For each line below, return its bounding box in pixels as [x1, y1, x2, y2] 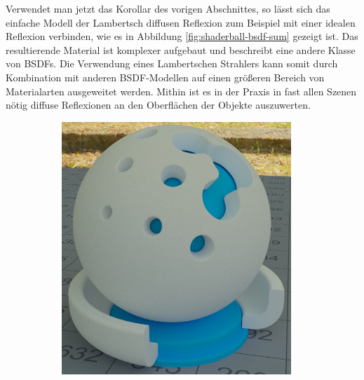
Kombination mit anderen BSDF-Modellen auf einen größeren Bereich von [6, 69, 325, 84]
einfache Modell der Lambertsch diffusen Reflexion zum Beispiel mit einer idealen [6, 15, 356, 29]
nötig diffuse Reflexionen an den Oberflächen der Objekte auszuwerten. [6, 97, 311, 112]
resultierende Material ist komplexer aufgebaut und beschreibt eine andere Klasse [6, 42, 356, 57]
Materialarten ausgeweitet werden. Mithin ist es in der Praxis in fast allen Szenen [6, 83, 357, 98]
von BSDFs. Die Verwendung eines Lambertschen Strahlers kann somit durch [6, 56, 338, 71]
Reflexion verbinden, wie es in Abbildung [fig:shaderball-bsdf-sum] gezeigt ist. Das [6, 29, 358, 43]
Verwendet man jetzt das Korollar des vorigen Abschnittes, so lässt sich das [6, 1, 330, 15]
